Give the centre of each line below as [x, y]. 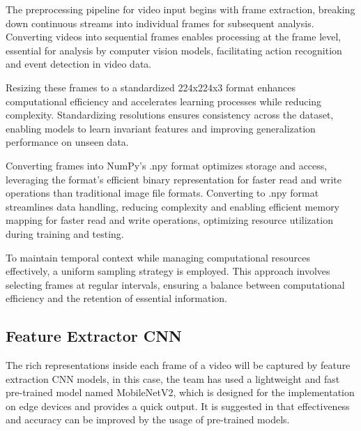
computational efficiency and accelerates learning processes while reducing [164, 101]
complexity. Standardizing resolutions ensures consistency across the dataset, [170, 115]
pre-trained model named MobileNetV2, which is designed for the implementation [180, 392]
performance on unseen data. [67, 142]
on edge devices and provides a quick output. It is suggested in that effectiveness [178, 406]
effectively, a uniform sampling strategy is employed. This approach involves [168, 271]
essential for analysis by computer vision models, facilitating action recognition [174, 50]
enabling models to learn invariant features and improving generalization [161, 128]
